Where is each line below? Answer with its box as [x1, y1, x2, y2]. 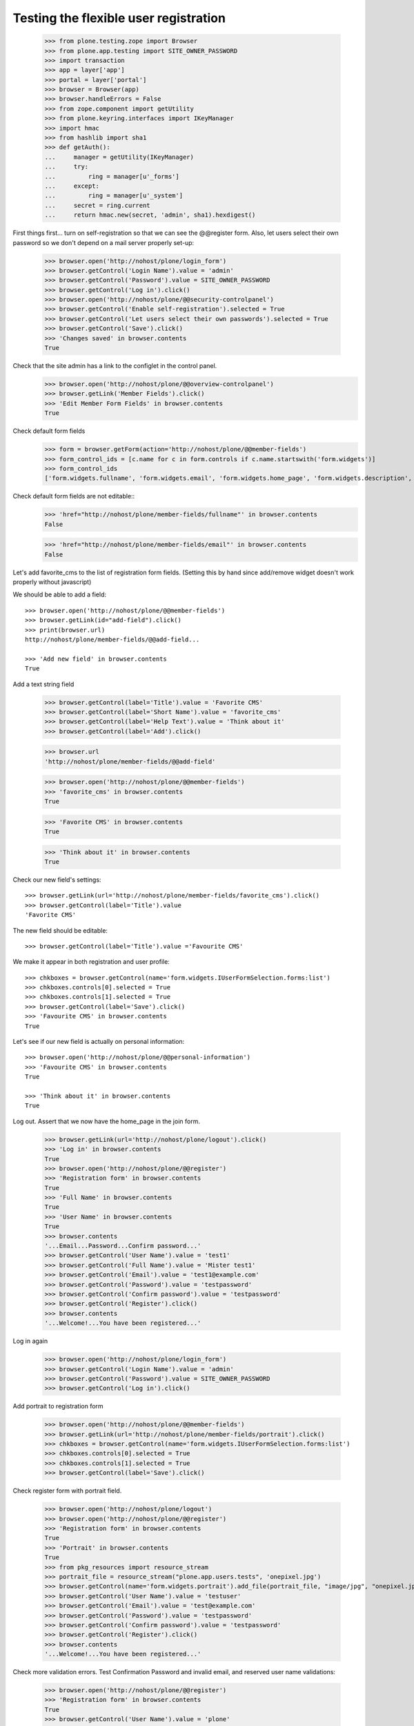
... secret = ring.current [44, 201, 151, 209]
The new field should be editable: [12, 926, 108, 935]
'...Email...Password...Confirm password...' [44, 1242, 201, 1250]
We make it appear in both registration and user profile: [12, 958, 170, 966]
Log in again [12, 1337, 48, 1346]
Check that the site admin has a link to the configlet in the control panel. [12, 362, 217, 370]
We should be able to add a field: [12, 590, 107, 599]
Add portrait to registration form [12, 1402, 103, 1410]
